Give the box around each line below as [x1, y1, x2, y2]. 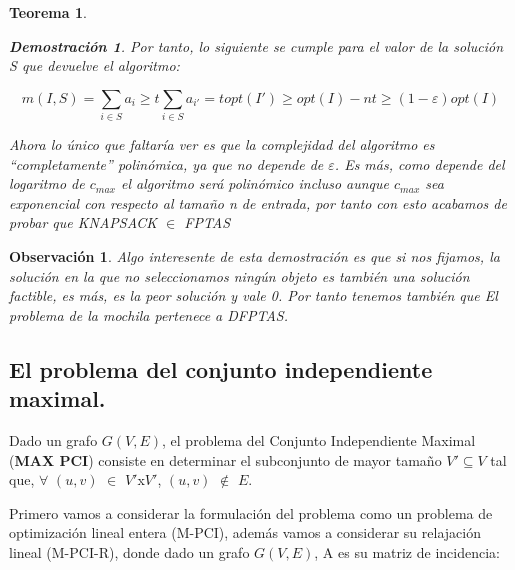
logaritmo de [9, 173, 85, 194]
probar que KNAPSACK [9, 212, 158, 233]
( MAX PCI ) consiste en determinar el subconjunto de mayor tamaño [9, 449, 442, 470]
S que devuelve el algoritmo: [9, 55, 180, 76]
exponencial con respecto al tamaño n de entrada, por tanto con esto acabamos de [9, 192, 507, 213]
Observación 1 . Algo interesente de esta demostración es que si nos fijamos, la [9, 246, 500, 267]
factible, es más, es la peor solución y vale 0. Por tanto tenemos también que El [9, 285, 498, 306]
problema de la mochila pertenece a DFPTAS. [9, 304, 289, 325]
